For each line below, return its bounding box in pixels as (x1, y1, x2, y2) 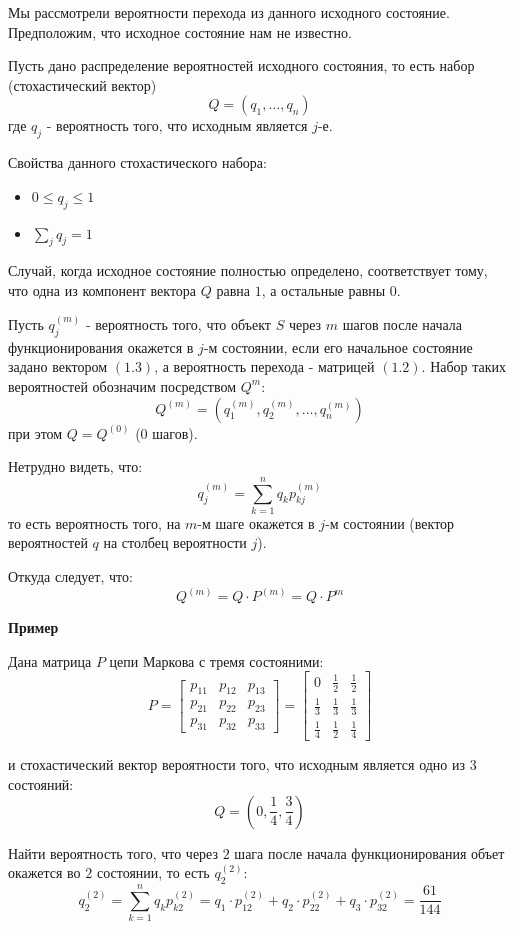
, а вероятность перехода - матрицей (154, 356, 375, 377)
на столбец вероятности (103, 532, 247, 553)
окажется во (8, 862, 81, 883)
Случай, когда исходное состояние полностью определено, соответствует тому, (8, 260, 488, 281)
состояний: (8, 774, 74, 794)
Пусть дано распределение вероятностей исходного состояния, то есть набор (8, 55, 475, 76)
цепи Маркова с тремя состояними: (109, 650, 324, 671)
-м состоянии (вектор (325, 512, 455, 533)
